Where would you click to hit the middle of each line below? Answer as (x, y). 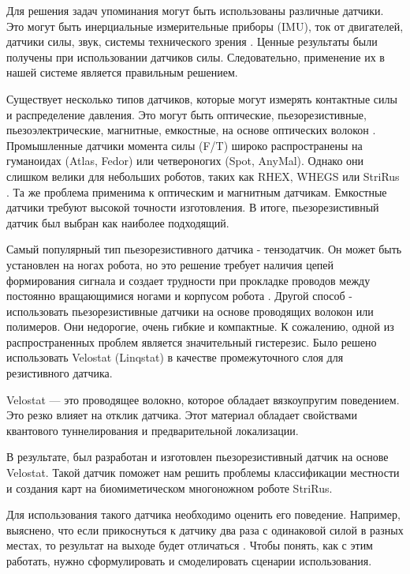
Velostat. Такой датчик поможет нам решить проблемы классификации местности (203, 473)
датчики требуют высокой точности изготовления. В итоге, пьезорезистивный (193, 207)
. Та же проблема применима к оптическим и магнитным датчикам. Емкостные (197, 191)
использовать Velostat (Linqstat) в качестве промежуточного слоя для (175, 357)
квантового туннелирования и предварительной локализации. (153, 430)
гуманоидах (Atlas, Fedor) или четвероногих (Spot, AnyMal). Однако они (185, 161)
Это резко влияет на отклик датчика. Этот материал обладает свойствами (182, 415)
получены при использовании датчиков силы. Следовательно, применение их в (196, 56)
